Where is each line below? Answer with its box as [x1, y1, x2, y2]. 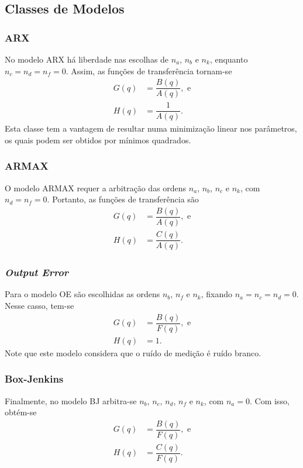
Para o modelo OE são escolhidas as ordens [5, 288, 160, 300]
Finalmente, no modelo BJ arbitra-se [5, 394, 137, 407]
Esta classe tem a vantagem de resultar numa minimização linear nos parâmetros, [5, 122, 297, 135]
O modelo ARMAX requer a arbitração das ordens [5, 181, 187, 194]
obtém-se [5, 406, 37, 418]
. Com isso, [249, 394, 290, 407]
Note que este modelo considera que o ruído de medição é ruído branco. [5, 346, 261, 359]
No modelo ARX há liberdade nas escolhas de [5, 53, 169, 65]
